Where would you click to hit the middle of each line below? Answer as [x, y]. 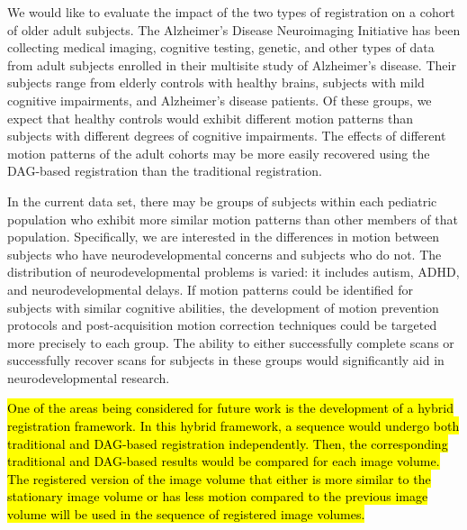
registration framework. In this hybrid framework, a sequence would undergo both [233, 426]
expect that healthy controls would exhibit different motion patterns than [211, 118]
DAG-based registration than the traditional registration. [165, 171]
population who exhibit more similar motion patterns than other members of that [233, 219]
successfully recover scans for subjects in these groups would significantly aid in [226, 360]
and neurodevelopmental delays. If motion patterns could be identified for [211, 289]
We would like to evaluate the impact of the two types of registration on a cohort [231, 12]
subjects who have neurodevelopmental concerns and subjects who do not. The [225, 254]
